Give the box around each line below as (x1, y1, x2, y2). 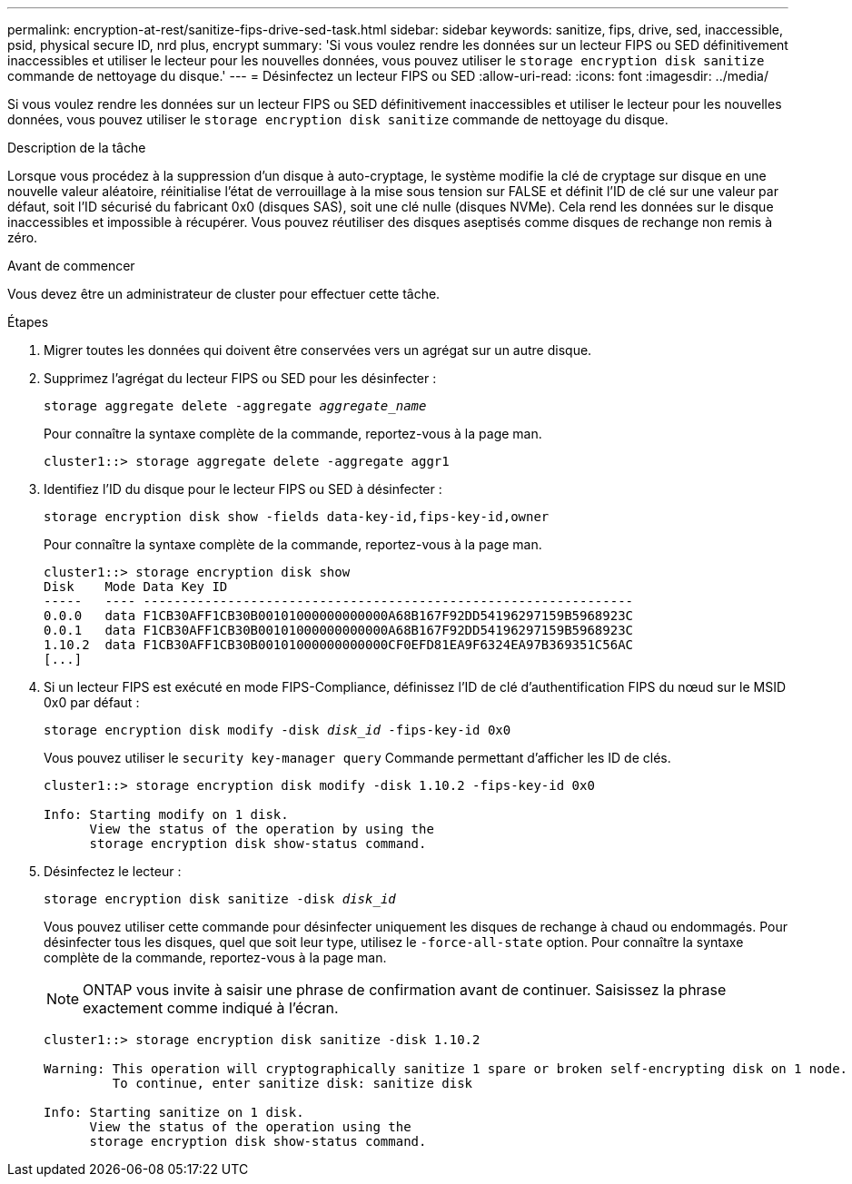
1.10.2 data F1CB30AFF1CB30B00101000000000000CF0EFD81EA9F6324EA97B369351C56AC (44, 637, 634, 652)
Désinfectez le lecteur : (44, 863, 182, 879)
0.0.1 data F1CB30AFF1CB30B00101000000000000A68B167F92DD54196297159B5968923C (44, 623, 634, 637)
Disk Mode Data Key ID (44, 579, 228, 594)
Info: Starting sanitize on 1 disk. (44, 1105, 304, 1120)
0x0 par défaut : (44, 695, 140, 710)
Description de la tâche (7, 140, 146, 155)
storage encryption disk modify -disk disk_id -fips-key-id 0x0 (44, 723, 511, 737)
